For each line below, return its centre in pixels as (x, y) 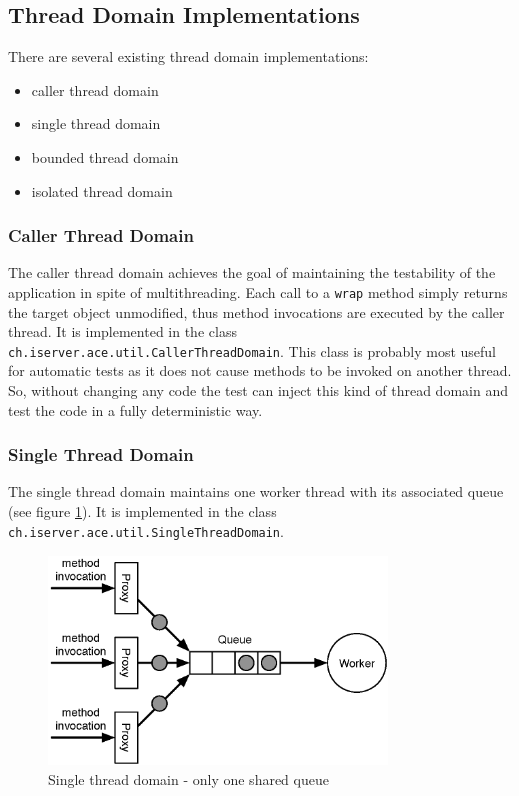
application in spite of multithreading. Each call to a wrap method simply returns (258, 291)
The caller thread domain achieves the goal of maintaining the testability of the (252, 272)
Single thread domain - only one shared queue (188, 778)
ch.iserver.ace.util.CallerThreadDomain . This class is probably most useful (252, 350)
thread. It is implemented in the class (122, 331)
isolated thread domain (102, 190)
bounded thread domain (105, 156)
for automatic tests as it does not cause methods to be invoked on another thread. (260, 370)
